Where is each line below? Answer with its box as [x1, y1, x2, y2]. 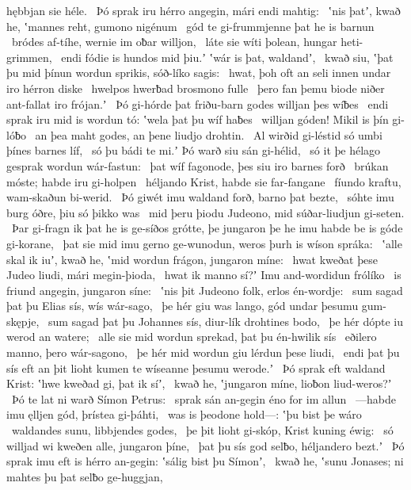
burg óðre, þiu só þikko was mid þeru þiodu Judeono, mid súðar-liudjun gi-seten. [6, 204, 405, 220]
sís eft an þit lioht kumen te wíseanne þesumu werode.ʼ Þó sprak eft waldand [6, 359, 386, 376]
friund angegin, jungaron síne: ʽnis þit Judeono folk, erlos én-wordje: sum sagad [6, 281, 403, 298]
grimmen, [6, 48, 52, 65]
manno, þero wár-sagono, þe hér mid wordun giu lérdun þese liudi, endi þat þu [6, 344, 400, 361]
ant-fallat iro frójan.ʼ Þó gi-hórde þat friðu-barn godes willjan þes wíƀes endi [6, 95, 389, 112]
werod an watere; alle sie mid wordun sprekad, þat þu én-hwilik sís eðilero [6, 328, 377, 345]
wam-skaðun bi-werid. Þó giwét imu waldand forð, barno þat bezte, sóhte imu [6, 189, 394, 205]
